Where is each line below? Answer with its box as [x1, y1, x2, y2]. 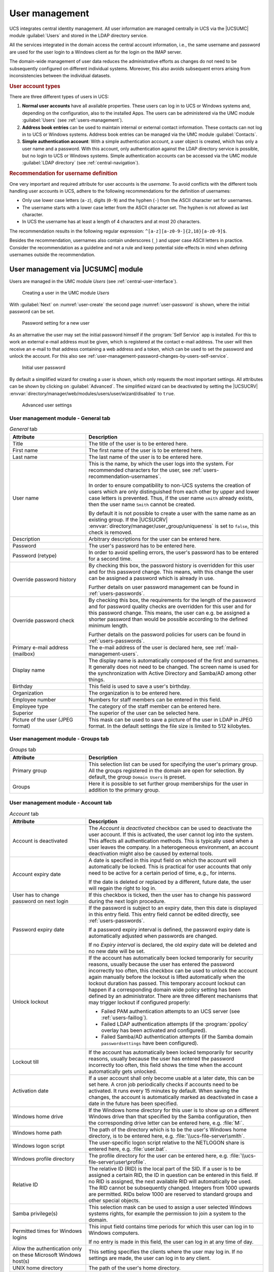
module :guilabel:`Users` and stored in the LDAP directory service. [9, 32, 148, 38]
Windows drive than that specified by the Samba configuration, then [88, 1113, 252, 1120]
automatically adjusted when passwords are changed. [88, 932, 218, 939]
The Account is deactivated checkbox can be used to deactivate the [88, 824, 252, 831]
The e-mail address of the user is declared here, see [88, 644, 214, 651]
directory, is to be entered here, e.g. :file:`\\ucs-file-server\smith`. [88, 1132, 245, 1139]
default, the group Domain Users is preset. [88, 773, 186, 780]
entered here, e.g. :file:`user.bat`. [88, 1145, 167, 1152]
